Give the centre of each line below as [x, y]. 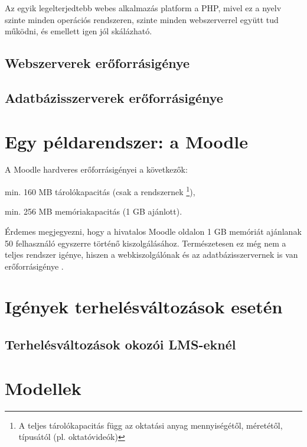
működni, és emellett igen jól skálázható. [79, 31]
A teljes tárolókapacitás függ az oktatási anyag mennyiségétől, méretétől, [151, 425]
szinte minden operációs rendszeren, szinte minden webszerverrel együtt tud [142, 19]
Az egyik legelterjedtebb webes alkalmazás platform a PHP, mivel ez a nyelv [143, 8]
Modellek [43, 388]
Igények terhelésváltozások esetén [144, 307]
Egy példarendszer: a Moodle [127, 141]
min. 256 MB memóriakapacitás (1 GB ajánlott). [94, 211]
